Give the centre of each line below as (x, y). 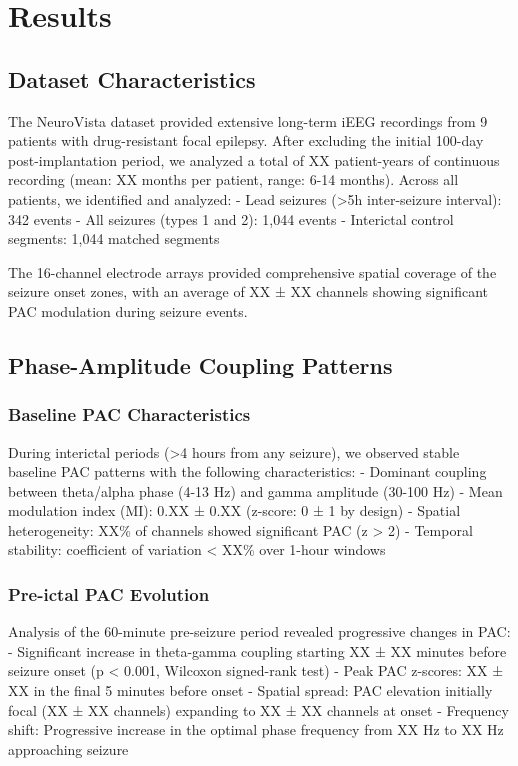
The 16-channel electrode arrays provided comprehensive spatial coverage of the (252, 271)
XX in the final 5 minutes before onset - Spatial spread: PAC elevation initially (250, 690)
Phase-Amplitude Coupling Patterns (200, 364)
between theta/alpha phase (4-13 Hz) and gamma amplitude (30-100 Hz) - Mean (255, 490)
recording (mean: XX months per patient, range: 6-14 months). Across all (233, 179)
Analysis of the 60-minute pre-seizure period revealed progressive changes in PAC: (259, 631)
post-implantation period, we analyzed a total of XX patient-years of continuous (254, 159)
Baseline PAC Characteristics (129, 414)
